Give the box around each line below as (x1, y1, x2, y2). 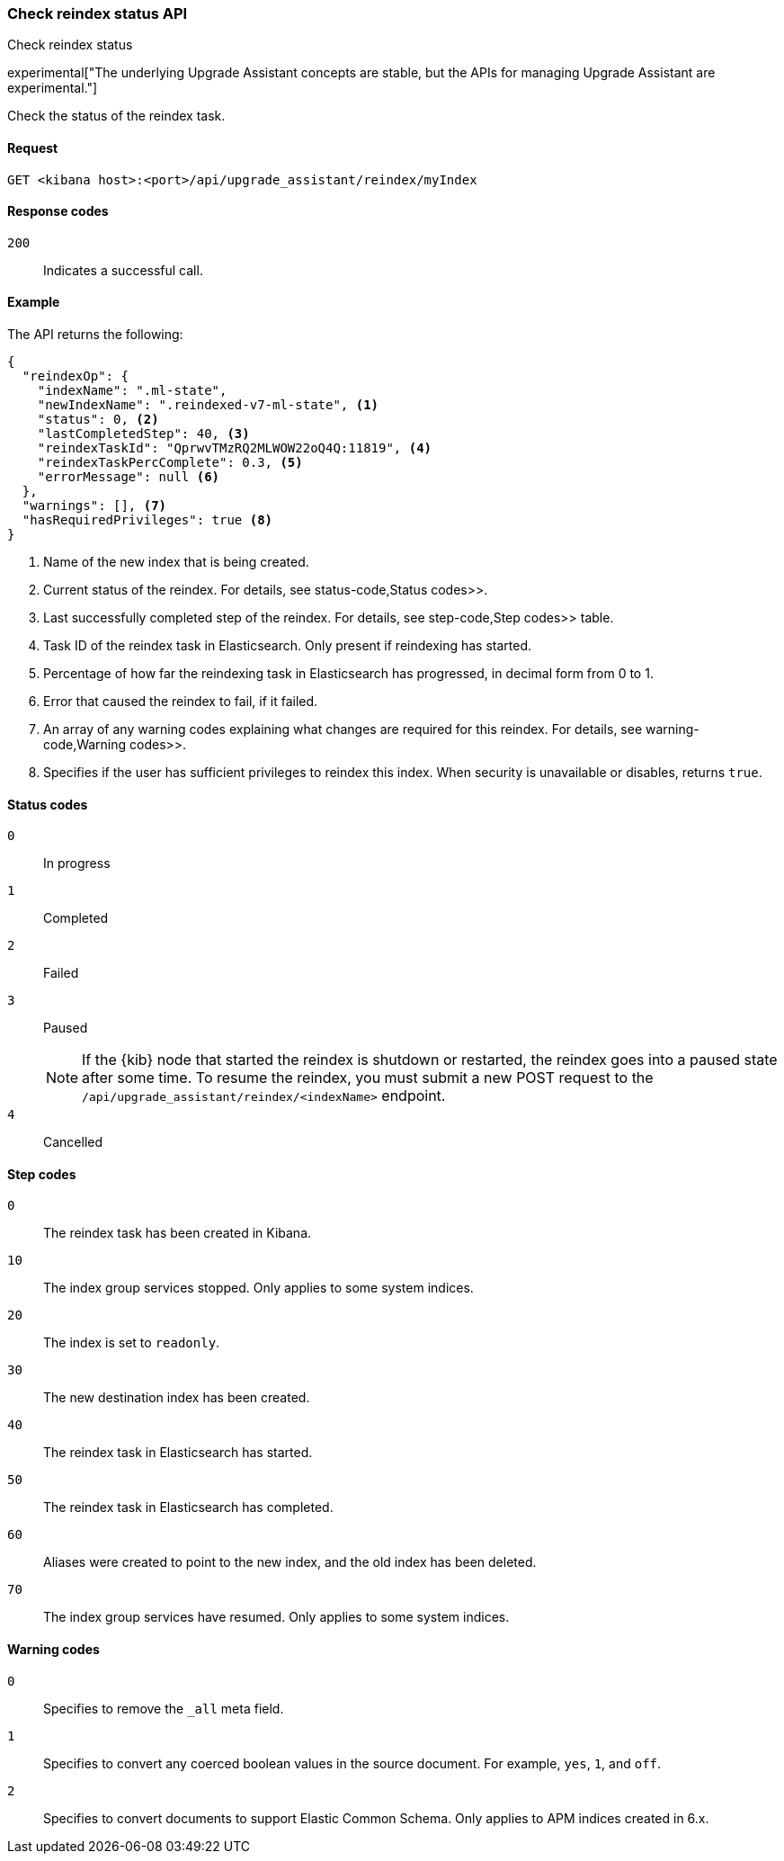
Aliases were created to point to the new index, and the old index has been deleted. (43, 1554, 537, 1570)
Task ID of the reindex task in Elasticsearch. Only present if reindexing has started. (43, 638, 532, 654)
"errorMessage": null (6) (37, 470, 220, 485)
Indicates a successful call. (43, 262, 203, 278)
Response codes (7, 203, 109, 219)
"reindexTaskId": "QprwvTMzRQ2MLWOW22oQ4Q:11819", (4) (37, 441, 432, 456)
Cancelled (43, 1134, 103, 1150)
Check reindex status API (7, 4, 188, 22)
